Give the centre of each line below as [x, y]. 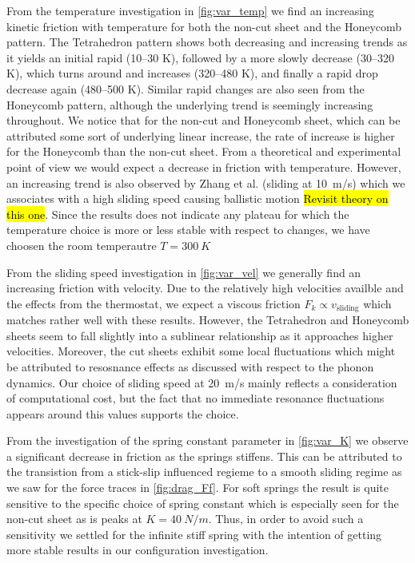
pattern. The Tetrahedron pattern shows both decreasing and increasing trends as [207, 42]
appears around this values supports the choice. [123, 413]
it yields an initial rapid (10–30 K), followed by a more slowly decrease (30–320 [200, 57]
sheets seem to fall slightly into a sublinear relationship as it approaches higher [200, 335]
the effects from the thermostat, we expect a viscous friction [154, 303]
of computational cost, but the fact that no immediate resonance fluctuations [196, 398]
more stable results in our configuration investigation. [138, 550]
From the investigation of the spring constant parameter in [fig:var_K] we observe [207, 440]
